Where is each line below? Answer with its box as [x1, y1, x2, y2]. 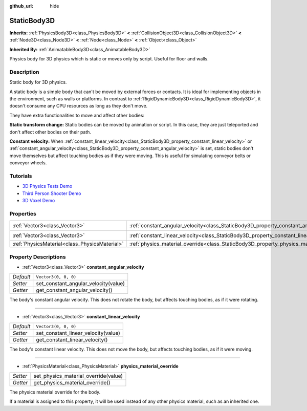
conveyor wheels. [9, 160, 47, 166]
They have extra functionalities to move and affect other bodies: [9, 112, 145, 118]
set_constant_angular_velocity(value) [36, 280, 125, 287]
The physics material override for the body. [9, 389, 101, 395]
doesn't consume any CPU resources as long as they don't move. [9, 103, 148, 109]
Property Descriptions [9, 253, 66, 261]
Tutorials [9, 172, 33, 179]
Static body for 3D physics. [9, 79, 67, 85]
